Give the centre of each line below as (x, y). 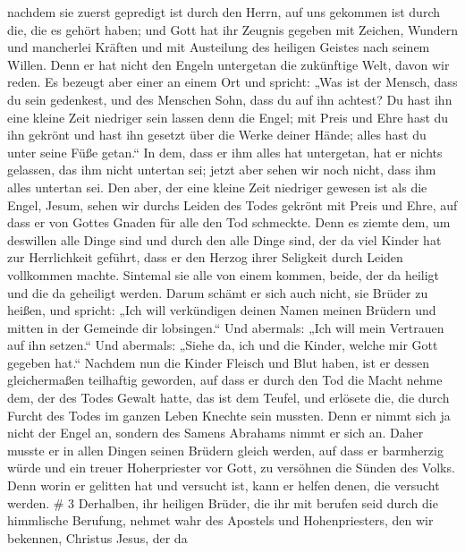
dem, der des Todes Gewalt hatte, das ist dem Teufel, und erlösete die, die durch (228, 398)
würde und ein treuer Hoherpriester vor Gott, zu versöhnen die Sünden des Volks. (231, 468)
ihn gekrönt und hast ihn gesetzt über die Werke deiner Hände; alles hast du (217, 135)
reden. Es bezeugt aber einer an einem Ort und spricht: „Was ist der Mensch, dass (232, 82)
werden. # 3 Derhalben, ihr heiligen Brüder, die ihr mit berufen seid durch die (223, 502)
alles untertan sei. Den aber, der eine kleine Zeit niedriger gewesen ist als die (217, 187)
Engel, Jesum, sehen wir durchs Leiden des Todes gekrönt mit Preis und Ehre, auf (232, 204)
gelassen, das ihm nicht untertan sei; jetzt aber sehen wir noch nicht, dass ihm (222, 170)
